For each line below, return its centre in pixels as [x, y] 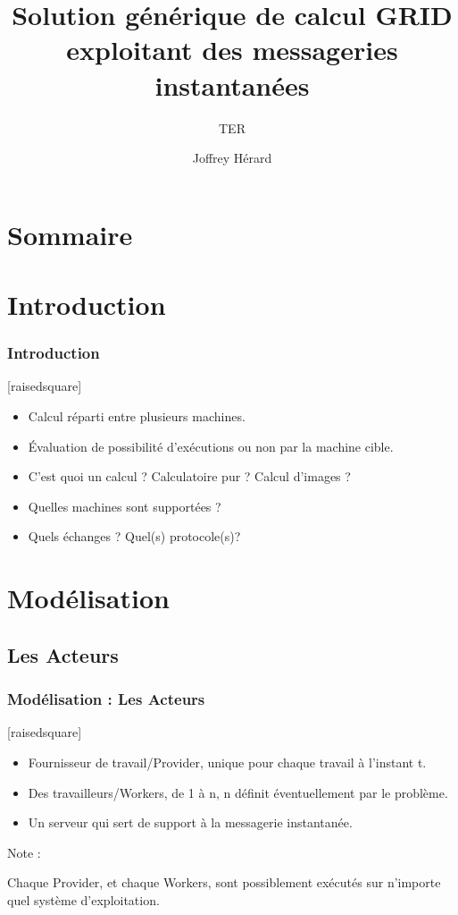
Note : [24, 852]
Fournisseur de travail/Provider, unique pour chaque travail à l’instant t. [227, 762]
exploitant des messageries [232, 50]
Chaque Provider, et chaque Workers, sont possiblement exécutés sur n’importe [224, 882]
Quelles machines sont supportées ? [125, 506]
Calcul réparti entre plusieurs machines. [137, 416]
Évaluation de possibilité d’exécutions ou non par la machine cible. [211, 446]
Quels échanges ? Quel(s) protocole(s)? [134, 536]
